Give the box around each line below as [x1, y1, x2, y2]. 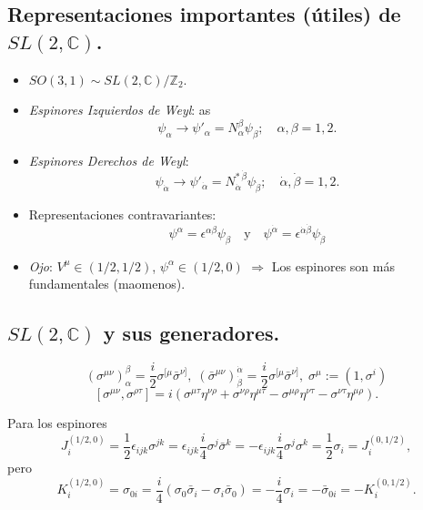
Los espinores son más [271, 256, 395, 275]
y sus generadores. [103, 319, 280, 347]
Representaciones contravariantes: [28, 204, 217, 223]
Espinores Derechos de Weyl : [28, 151, 189, 170]
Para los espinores [7, 413, 107, 433]
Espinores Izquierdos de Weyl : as [28, 100, 211, 119]
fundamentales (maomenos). [28, 274, 186, 293]
